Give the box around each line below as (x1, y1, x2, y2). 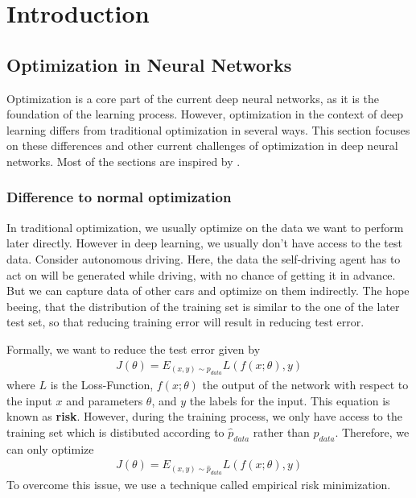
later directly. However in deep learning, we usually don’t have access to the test (6, 234, 402, 251)
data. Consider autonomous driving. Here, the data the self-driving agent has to (6, 250, 401, 267)
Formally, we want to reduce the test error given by (6, 340, 261, 357)
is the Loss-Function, (50, 376, 154, 392)
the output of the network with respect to (202, 376, 409, 392)
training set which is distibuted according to (6, 423, 224, 440)
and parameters (66, 392, 143, 409)
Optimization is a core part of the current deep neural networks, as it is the (6, 89, 379, 106)
